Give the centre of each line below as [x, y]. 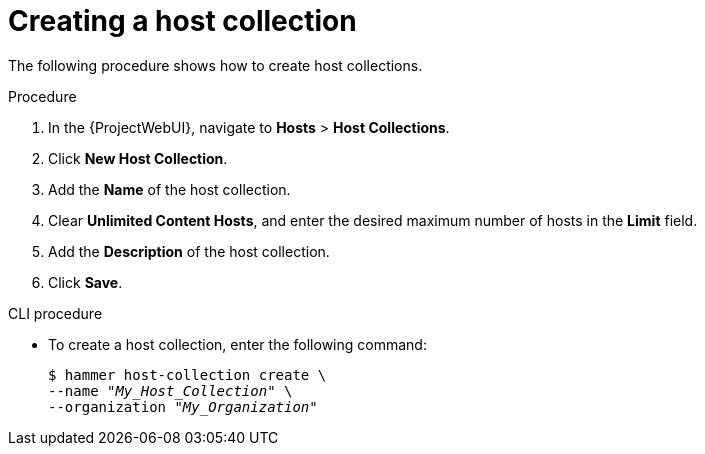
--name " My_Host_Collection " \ [170, 390]
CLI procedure [55, 313]
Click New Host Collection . [138, 158]
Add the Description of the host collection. [189, 251]
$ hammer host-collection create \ [187, 374]
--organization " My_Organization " [183, 406]
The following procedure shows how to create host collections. [215, 65]
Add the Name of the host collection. [169, 189]
